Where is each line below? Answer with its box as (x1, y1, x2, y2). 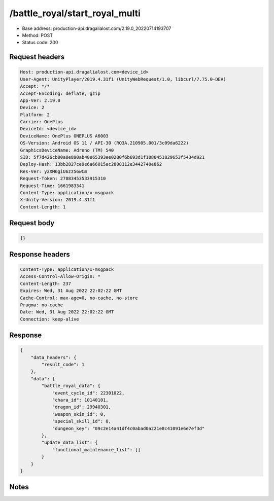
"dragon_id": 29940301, (52, 404, 112, 410)
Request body (9, 219, 55, 228)
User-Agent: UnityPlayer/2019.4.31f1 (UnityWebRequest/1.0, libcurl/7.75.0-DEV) (20, 76, 226, 82)
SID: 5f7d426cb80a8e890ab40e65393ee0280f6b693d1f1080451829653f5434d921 (20, 155, 205, 160)
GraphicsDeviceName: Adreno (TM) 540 (20, 147, 114, 153)
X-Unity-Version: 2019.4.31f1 (20, 197, 95, 203)
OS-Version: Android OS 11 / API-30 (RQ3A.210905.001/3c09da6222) (20, 140, 189, 146)
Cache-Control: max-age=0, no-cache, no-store (20, 295, 138, 301)
